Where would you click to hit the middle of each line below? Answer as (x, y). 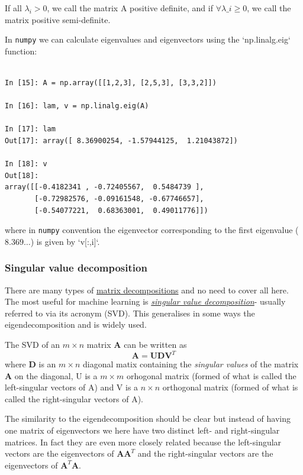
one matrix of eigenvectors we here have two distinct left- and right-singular (142, 430)
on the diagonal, (44, 375)
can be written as (155, 344)
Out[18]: (22, 175)
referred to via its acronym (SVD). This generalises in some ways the (130, 313)
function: (21, 51)
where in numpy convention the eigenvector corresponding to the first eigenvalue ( (152, 230)
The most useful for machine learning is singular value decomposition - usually (145, 301)
